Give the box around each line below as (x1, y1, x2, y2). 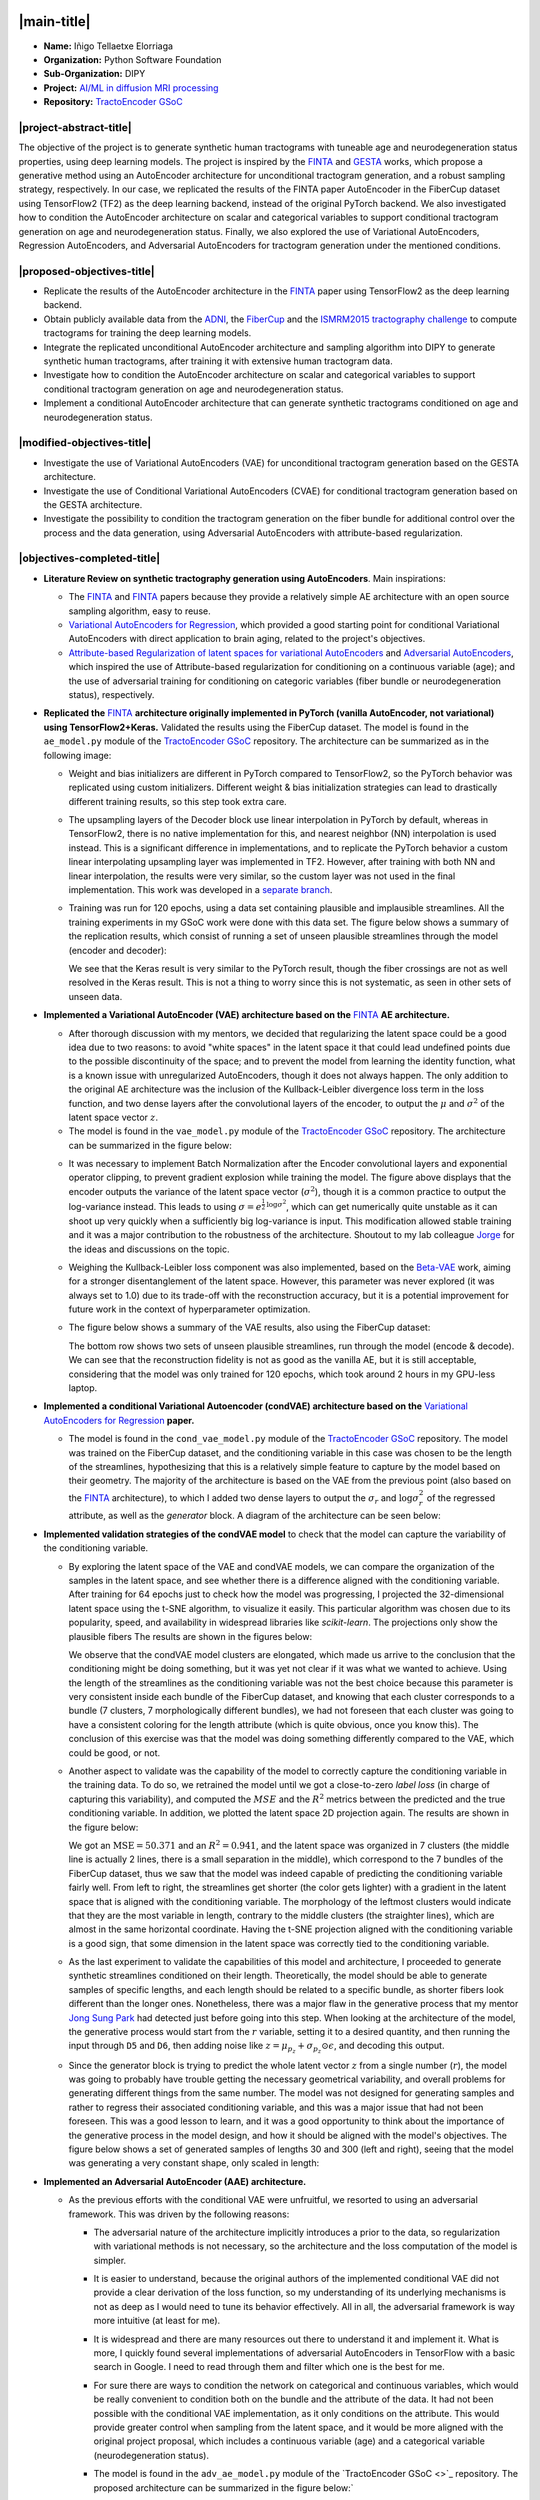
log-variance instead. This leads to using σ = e (68, 1201, 262, 1213)
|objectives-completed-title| (18, 551, 161, 565)
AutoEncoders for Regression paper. (43, 1414, 195, 1426)
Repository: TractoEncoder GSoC (43, 96, 184, 108)
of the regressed (426, 1491, 495, 1504)
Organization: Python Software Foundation (43, 53, 222, 65)
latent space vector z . (68, 1111, 159, 1123)
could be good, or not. (68, 1746, 161, 1759)
